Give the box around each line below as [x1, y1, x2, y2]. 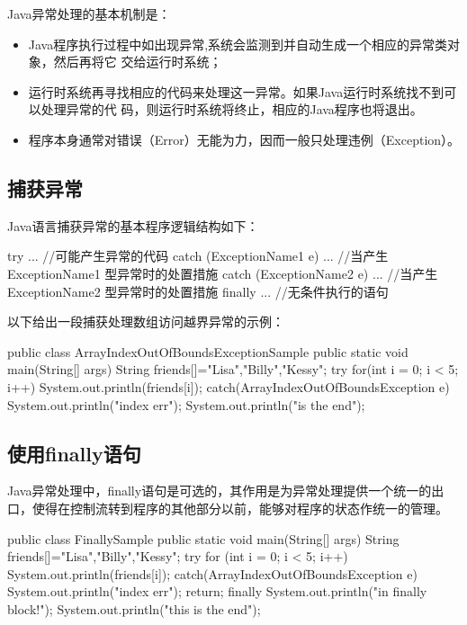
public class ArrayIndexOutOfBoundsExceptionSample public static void [7, 342, 409, 361]
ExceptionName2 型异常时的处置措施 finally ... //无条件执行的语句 [7, 281, 389, 300]
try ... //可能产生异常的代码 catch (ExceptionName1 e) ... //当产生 [7, 246, 389, 265]
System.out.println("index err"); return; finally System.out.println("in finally [7, 582, 427, 601]
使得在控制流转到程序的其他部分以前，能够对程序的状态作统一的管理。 [31, 498, 448, 517]
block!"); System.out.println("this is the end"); [7, 599, 261, 618]
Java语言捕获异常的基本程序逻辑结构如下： [7, 216, 259, 235]
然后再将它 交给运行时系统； [53, 52, 222, 71]
